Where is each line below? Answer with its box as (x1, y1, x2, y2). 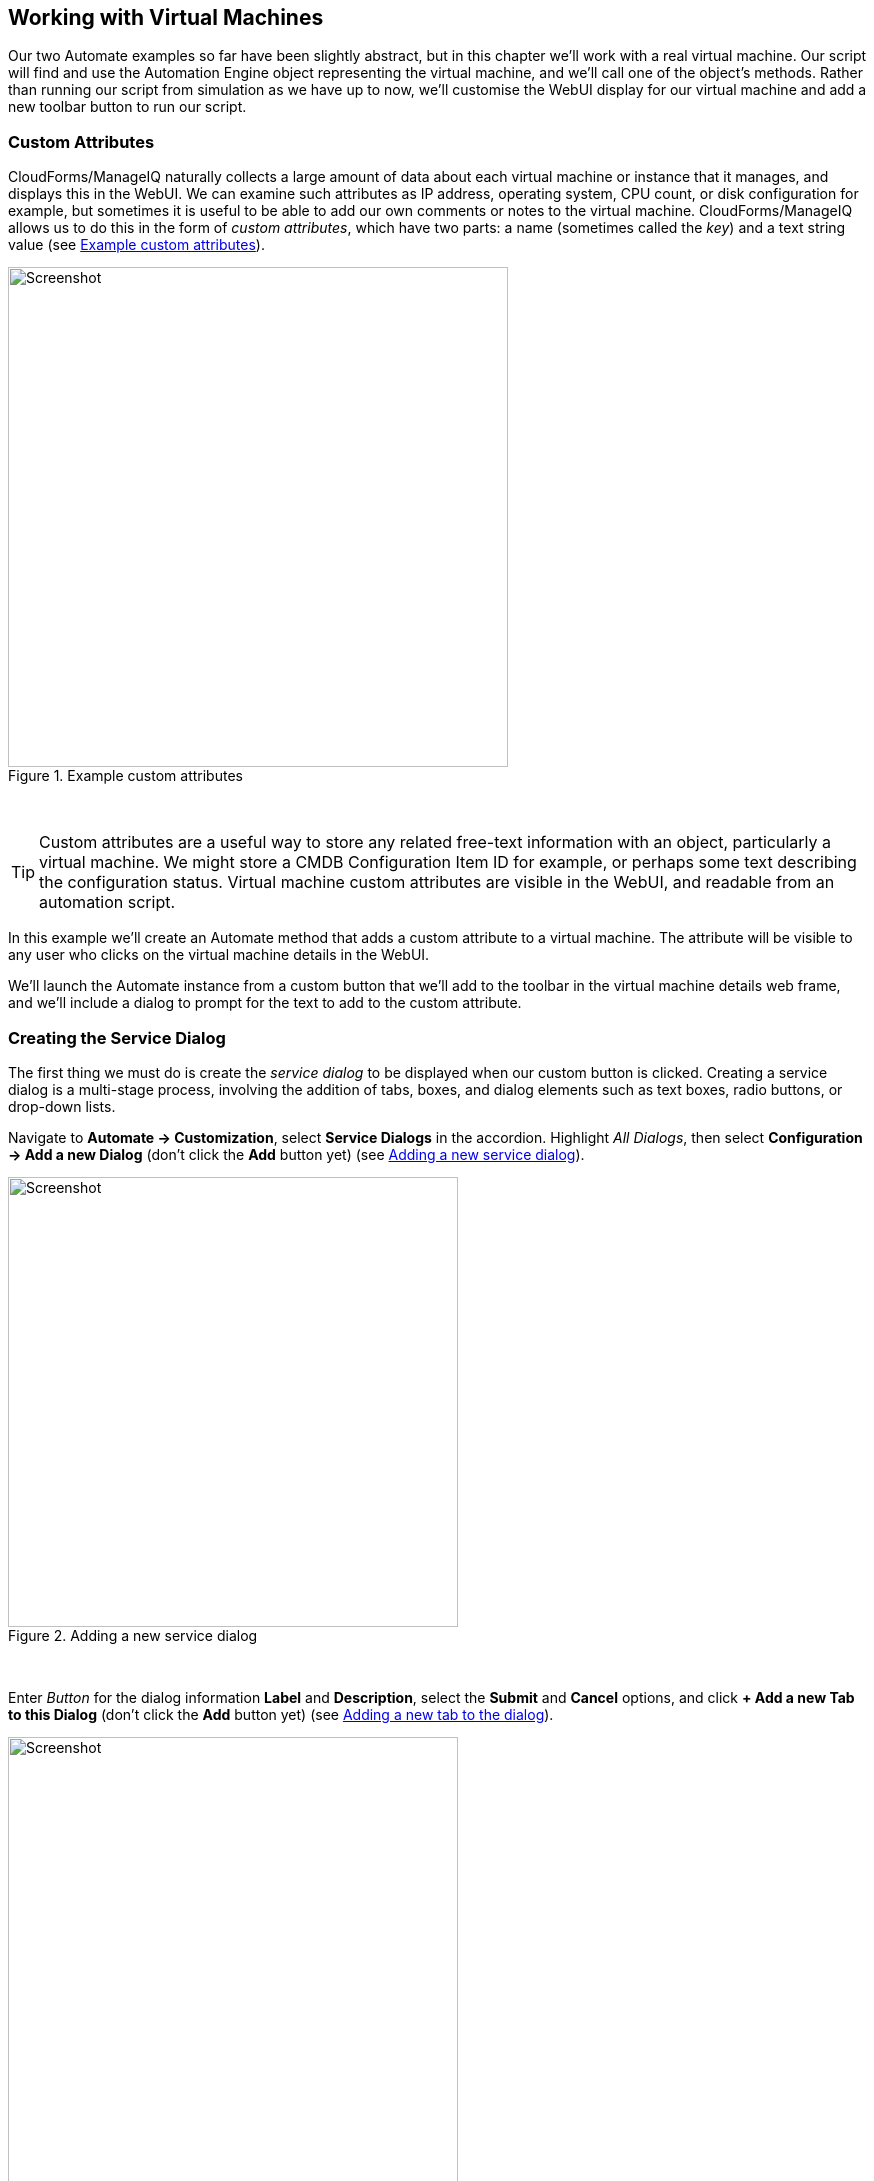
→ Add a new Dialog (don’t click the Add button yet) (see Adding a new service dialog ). (8, 1145, 585, 1163)
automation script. (39, 892, 176, 913)
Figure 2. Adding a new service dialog (8, 1626, 258, 1644)
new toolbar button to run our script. (8, 98, 247, 116)
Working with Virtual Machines (8, 5, 324, 30)
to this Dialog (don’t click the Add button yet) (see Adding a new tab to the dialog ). (8, 1705, 554, 1723)
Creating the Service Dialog (8, 1027, 226, 1048)
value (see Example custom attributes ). (8, 236, 265, 254)
